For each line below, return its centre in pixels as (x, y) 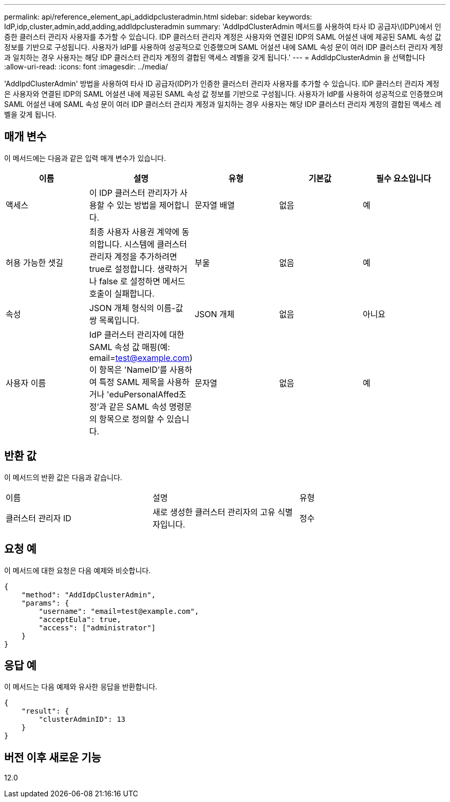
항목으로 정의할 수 (132, 419)
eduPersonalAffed (144, 394)
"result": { (45, 711)
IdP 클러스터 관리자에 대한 (137, 334)
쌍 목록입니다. (114, 320)
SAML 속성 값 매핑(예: (129, 347)
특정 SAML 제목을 (132, 382)
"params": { (45, 603)
